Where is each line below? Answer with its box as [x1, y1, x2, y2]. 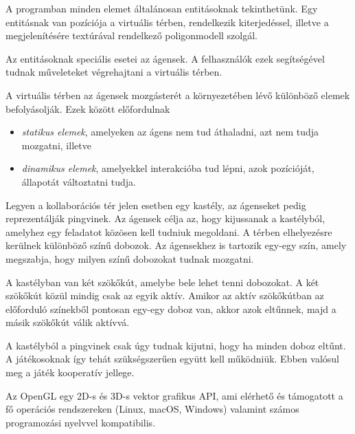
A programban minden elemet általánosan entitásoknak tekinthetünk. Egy [5, 1, 318, 15]
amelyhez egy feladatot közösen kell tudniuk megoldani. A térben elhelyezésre [5, 224, 332, 239]
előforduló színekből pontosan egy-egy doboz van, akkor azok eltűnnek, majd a [5, 301, 336, 316]
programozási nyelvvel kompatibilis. [5, 415, 156, 429]
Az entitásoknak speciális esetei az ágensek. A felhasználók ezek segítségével [5, 51, 325, 65]
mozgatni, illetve [21, 138, 91, 152]
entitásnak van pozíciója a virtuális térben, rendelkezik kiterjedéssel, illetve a [5, 14, 329, 29]
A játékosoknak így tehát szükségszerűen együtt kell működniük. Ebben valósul [5, 351, 339, 366]
